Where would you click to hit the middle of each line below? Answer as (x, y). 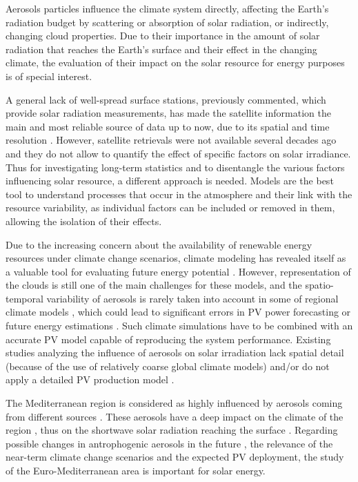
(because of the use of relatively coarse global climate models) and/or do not (168, 366)
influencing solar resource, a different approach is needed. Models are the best (170, 181)
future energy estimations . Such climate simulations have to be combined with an (179, 326)
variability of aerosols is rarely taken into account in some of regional (192, 298)
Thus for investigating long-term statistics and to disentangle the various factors (175, 167)
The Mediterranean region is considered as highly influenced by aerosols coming (174, 403)
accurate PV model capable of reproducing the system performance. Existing (168, 339)
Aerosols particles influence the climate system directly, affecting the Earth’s (167, 8)
